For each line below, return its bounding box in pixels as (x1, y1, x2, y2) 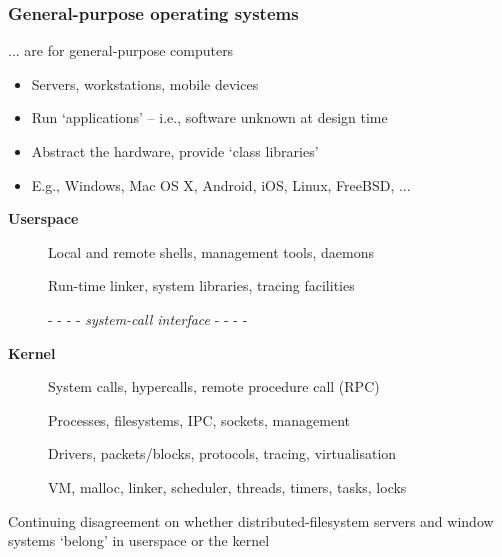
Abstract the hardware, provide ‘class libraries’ (31, 141, 319, 161)
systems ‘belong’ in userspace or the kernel (8, 530, 270, 551)
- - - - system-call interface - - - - (48, 308, 248, 329)
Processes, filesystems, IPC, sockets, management (48, 409, 350, 430)
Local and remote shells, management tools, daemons (48, 241, 375, 262)
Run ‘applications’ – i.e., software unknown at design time (31, 107, 388, 128)
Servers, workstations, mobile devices (31, 73, 259, 94)
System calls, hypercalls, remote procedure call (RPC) (48, 376, 380, 397)
